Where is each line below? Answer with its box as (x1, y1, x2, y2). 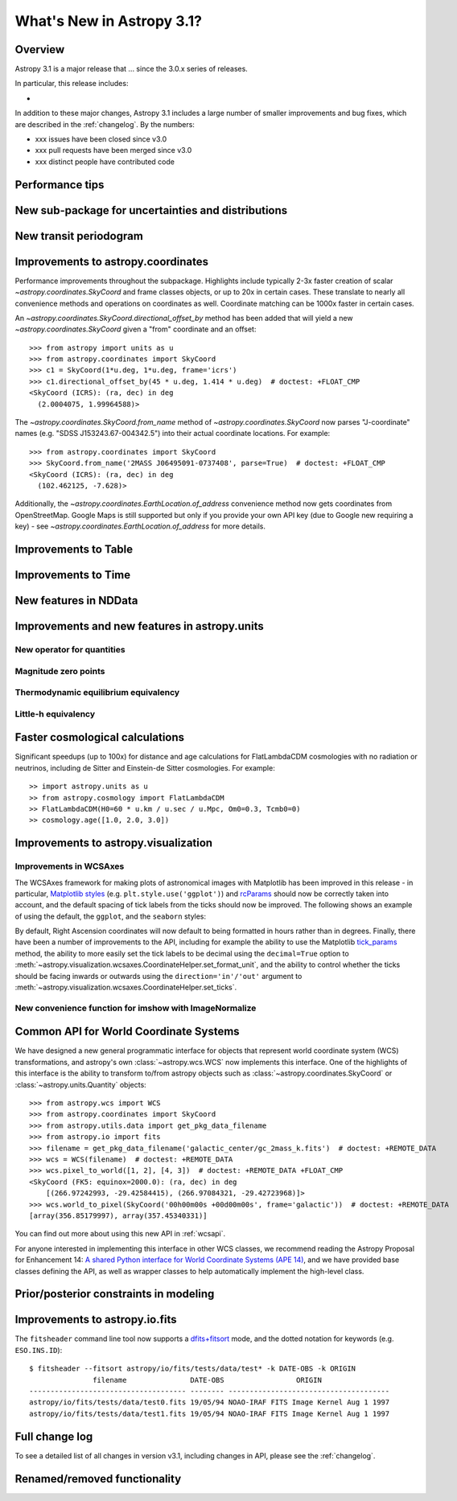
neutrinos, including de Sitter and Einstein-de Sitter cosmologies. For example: (14, 763, 275, 772)
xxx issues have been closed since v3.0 (35, 134, 167, 144)
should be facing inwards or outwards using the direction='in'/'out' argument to (14, 971, 303, 981)
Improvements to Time (14, 568, 131, 582)
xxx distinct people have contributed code (35, 157, 175, 167)
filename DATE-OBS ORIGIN (93, 1376, 322, 1384)
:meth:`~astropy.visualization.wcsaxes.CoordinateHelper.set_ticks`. (14, 982, 237, 993)
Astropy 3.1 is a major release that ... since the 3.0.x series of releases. (14, 64, 249, 74)
